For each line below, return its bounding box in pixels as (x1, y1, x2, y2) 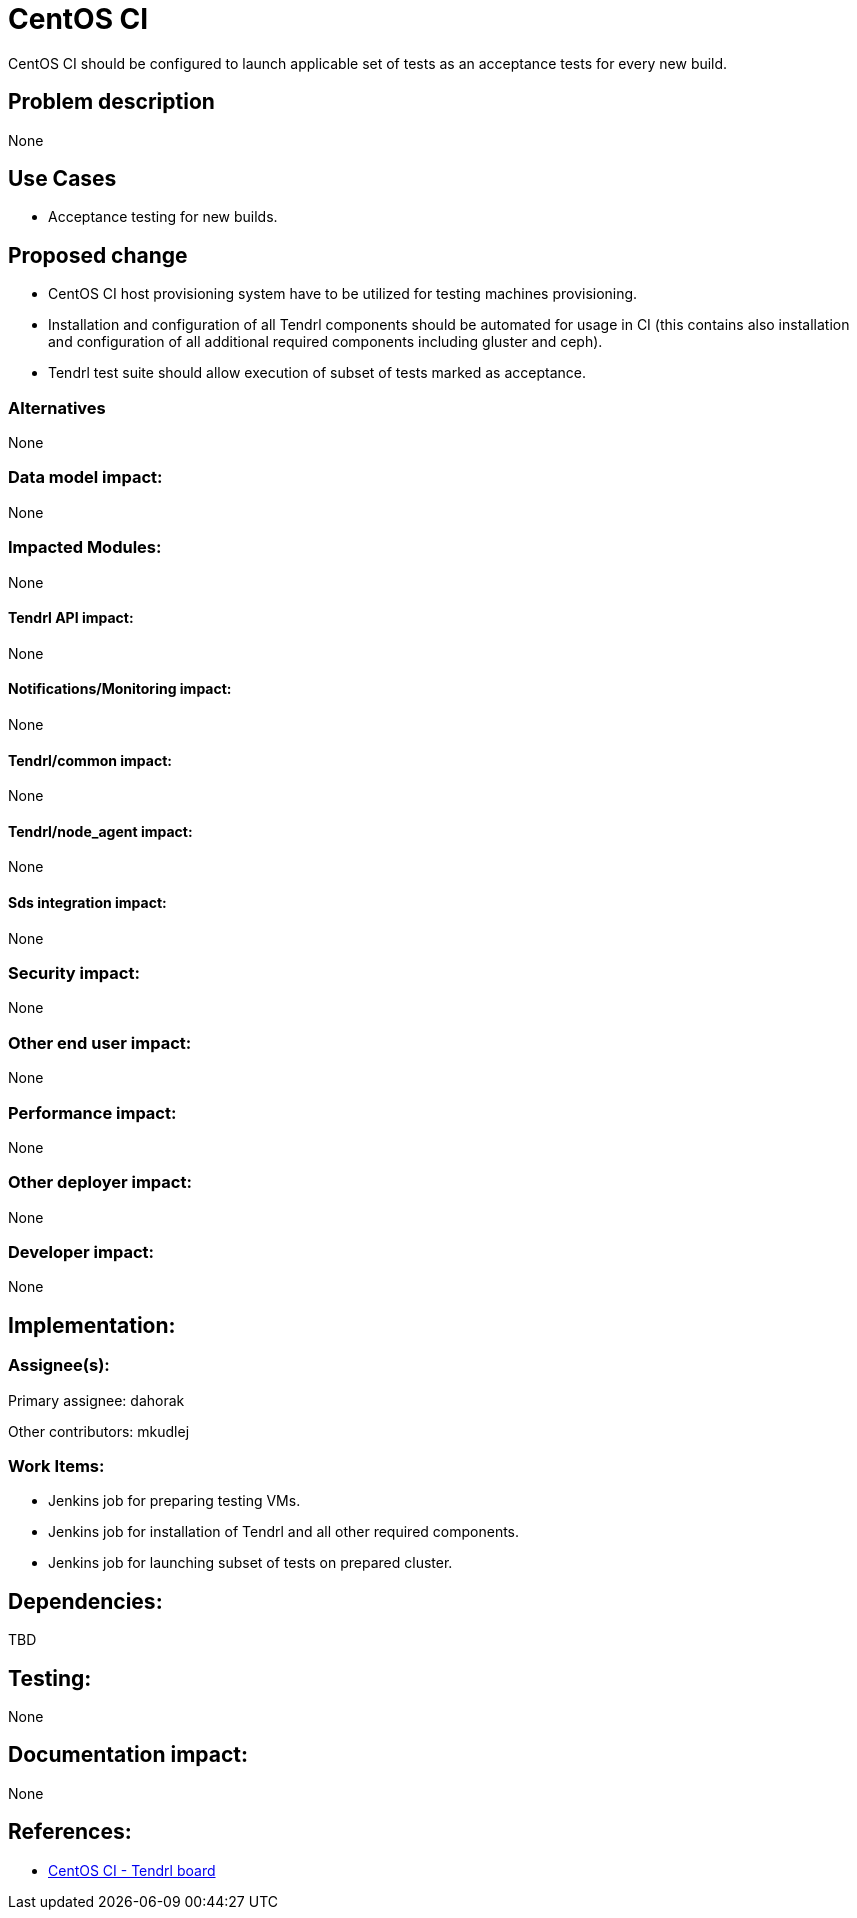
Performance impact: (8, 1102, 177, 1123)
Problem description (8, 89, 215, 115)
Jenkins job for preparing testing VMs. (48, 1492, 301, 1510)
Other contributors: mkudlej (8, 1422, 190, 1440)
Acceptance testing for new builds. (48, 208, 278, 226)
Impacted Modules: (8, 537, 162, 558)
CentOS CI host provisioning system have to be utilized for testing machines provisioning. (48, 285, 638, 303)
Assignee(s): (8, 1355, 110, 1376)
